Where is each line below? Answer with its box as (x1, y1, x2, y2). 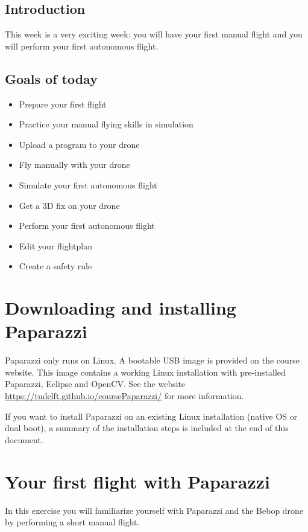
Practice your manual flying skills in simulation (19, 118, 193, 130)
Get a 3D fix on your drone (19, 199, 120, 211)
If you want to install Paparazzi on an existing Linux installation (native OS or (5, 409, 298, 422)
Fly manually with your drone (19, 158, 130, 171)
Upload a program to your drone (19, 138, 140, 150)
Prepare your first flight (19, 97, 107, 110)
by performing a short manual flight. (5, 516, 140, 528)
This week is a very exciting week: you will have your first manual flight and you (5, 28, 303, 40)
